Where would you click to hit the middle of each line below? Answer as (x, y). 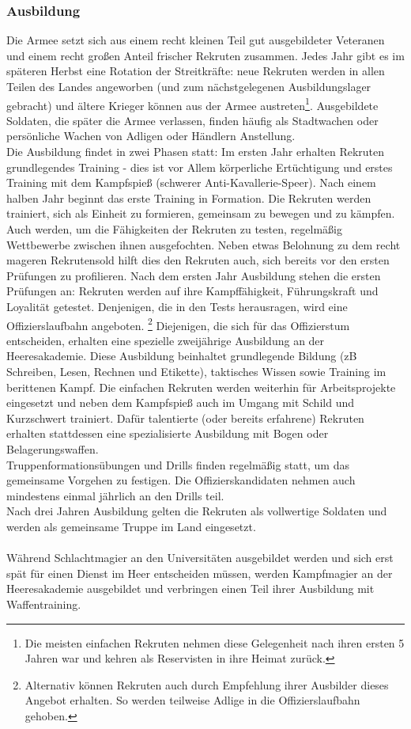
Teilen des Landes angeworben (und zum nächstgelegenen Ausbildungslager (189, 86)
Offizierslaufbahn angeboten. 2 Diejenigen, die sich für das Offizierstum (178, 324)
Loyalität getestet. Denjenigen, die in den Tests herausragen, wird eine (177, 306)
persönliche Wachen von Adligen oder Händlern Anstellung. (151, 136)
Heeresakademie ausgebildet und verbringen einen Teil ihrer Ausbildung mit (190, 589)
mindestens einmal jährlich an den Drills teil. (115, 495)
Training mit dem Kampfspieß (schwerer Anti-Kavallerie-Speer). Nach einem (191, 182)
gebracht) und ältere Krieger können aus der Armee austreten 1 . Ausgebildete (192, 104)
